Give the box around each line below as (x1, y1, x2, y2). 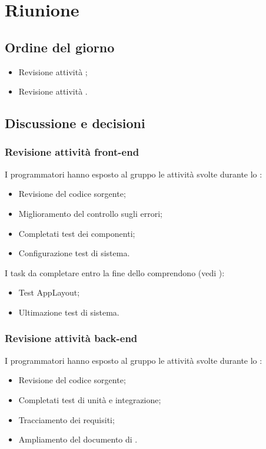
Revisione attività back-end (5, 331, 138, 346)
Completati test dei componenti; (18, 227, 135, 239)
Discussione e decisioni (5, 114, 145, 132)
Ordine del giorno (5, 38, 115, 56)
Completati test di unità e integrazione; (18, 393, 161, 406)
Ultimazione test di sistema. (18, 306, 119, 318)
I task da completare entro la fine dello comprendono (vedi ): (5, 266, 225, 279)
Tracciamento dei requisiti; (18, 413, 115, 425)
